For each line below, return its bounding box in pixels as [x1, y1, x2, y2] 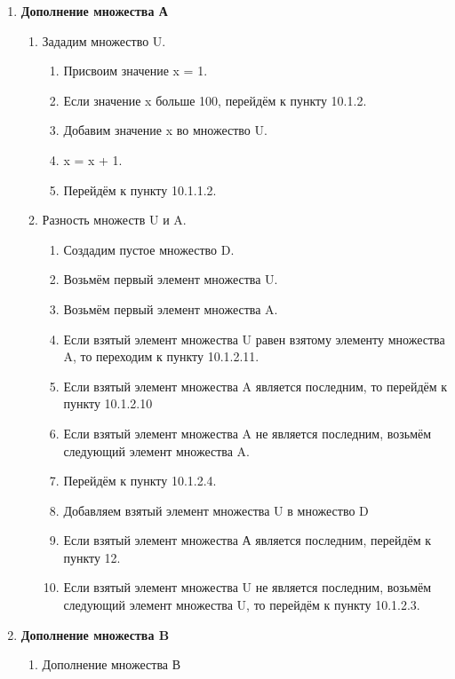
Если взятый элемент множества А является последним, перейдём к [63, 531, 432, 549]
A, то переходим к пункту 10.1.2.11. [63, 347, 259, 366]
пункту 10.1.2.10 [63, 394, 153, 413]
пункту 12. [63, 548, 121, 566]
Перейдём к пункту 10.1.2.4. [63, 471, 217, 490]
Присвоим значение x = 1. [63, 61, 208, 80]
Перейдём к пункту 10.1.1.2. [63, 180, 217, 199]
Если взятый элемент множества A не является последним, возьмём [63, 423, 432, 442]
